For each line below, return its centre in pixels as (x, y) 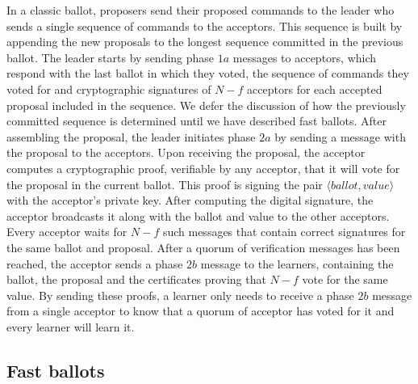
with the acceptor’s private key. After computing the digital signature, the (190, 200)
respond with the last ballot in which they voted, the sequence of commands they (208, 73)
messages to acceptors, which (305, 57)
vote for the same (345, 279)
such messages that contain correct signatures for (284, 232)
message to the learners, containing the (297, 263)
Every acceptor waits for (67, 232)
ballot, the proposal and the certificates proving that (136, 279)
